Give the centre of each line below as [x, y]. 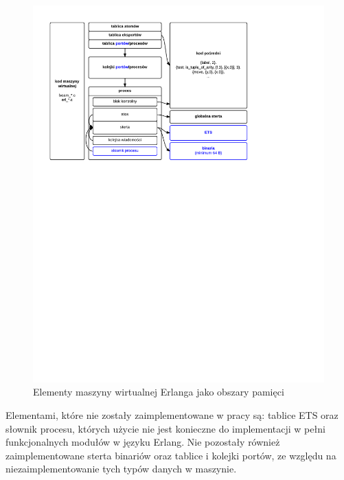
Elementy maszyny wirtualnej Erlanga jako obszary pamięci [159, 392]
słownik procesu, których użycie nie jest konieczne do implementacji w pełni [165, 428]
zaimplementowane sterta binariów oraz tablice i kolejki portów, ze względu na [171, 455]
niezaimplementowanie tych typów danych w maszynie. [121, 469]
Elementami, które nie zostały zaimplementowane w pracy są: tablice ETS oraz [172, 415]
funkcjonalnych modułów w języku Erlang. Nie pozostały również [143, 442]
